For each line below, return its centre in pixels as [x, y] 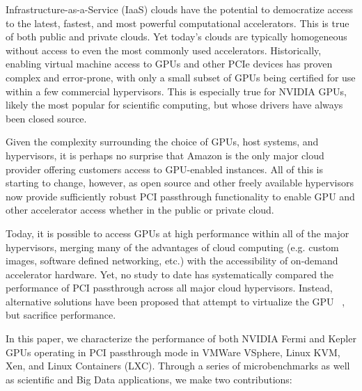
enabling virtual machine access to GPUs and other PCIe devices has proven [169, 64]
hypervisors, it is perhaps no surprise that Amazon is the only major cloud [165, 155]
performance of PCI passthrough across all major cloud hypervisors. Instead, [169, 288]
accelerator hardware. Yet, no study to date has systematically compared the [170, 274]
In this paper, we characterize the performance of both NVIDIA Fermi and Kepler [181, 338]
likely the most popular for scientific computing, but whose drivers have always [174, 105]
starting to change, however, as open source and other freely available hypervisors [180, 183]
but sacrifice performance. [61, 315]
